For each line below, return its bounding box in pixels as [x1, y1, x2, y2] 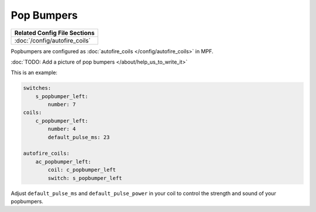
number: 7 [47, 101, 76, 108]
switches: [23, 85, 51, 92]
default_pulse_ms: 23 [47, 134, 110, 140]
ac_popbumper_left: [35, 158, 92, 165]
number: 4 [47, 126, 76, 133]
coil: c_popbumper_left [47, 166, 116, 173]
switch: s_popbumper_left [47, 175, 122, 181]
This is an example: [11, 69, 58, 76]
